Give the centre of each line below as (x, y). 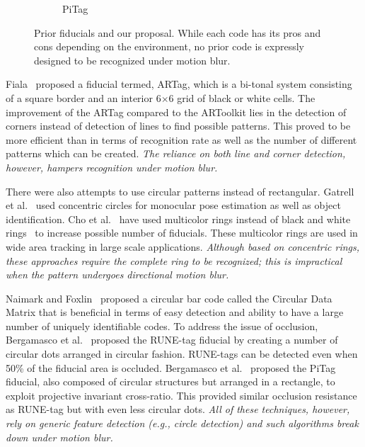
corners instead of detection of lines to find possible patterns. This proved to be (178, 126)
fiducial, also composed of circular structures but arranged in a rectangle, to (170, 381)
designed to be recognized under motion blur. (132, 60)
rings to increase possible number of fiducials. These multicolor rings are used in (182, 233)
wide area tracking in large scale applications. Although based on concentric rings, (183, 246)
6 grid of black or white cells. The (242, 97)
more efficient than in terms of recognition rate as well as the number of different (181, 139)
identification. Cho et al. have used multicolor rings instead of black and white (178, 219)
